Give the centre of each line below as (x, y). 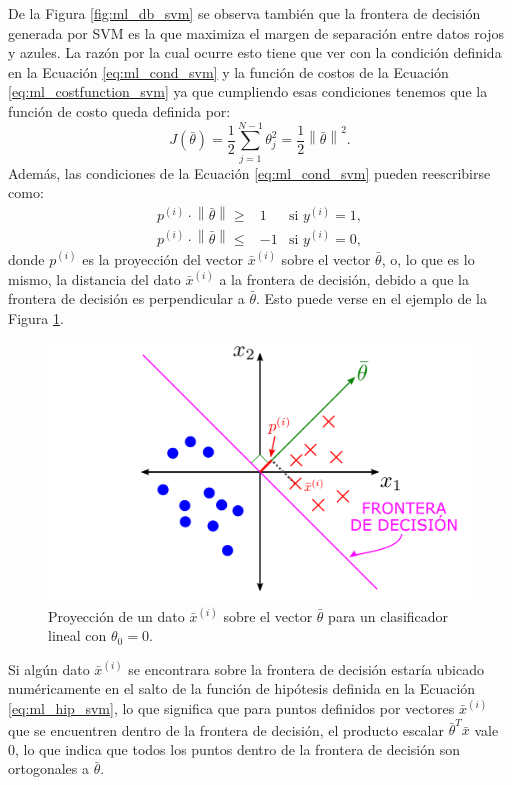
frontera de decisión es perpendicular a (126, 298)
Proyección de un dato (116, 615)
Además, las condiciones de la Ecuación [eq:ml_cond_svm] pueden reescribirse (249, 172)
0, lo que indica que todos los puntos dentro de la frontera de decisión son (234, 748)
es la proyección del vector (162, 258)
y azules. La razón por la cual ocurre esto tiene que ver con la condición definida (255, 52)
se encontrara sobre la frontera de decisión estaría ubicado (306, 668)
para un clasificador (388, 615)
